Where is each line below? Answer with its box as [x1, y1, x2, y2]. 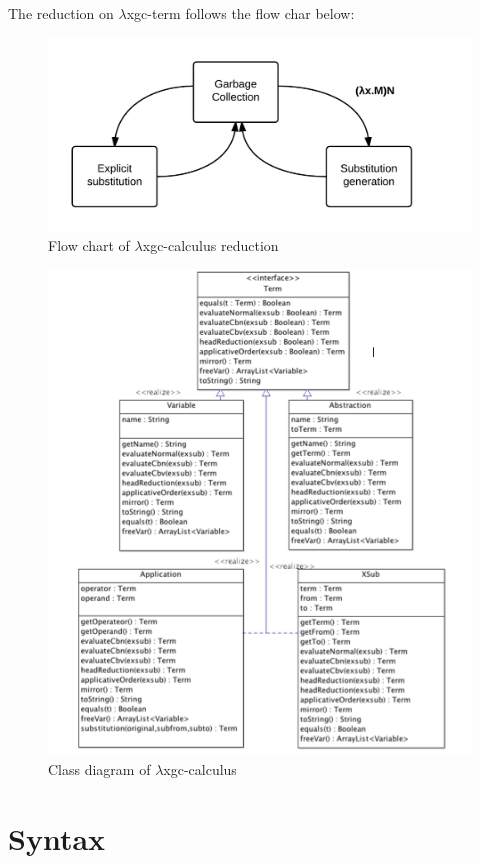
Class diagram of [48, 759, 151, 780]
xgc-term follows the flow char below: [126, 3, 355, 23]
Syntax [8, 817, 106, 858]
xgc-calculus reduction [142, 234, 279, 255]
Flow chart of [48, 234, 130, 255]
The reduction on [8, 3, 114, 23]
